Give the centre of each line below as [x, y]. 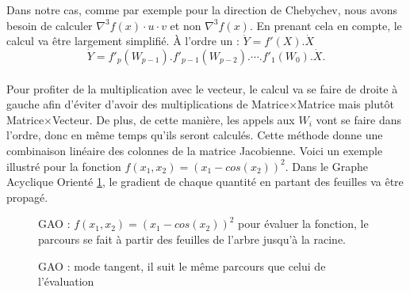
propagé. [27, 197]
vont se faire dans [359, 119]
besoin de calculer [50, 25]
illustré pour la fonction [64, 166]
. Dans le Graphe [327, 166]
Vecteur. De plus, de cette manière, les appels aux [174, 119]
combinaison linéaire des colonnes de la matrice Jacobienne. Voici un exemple [195, 150]
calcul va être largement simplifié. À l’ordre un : [123, 41]
